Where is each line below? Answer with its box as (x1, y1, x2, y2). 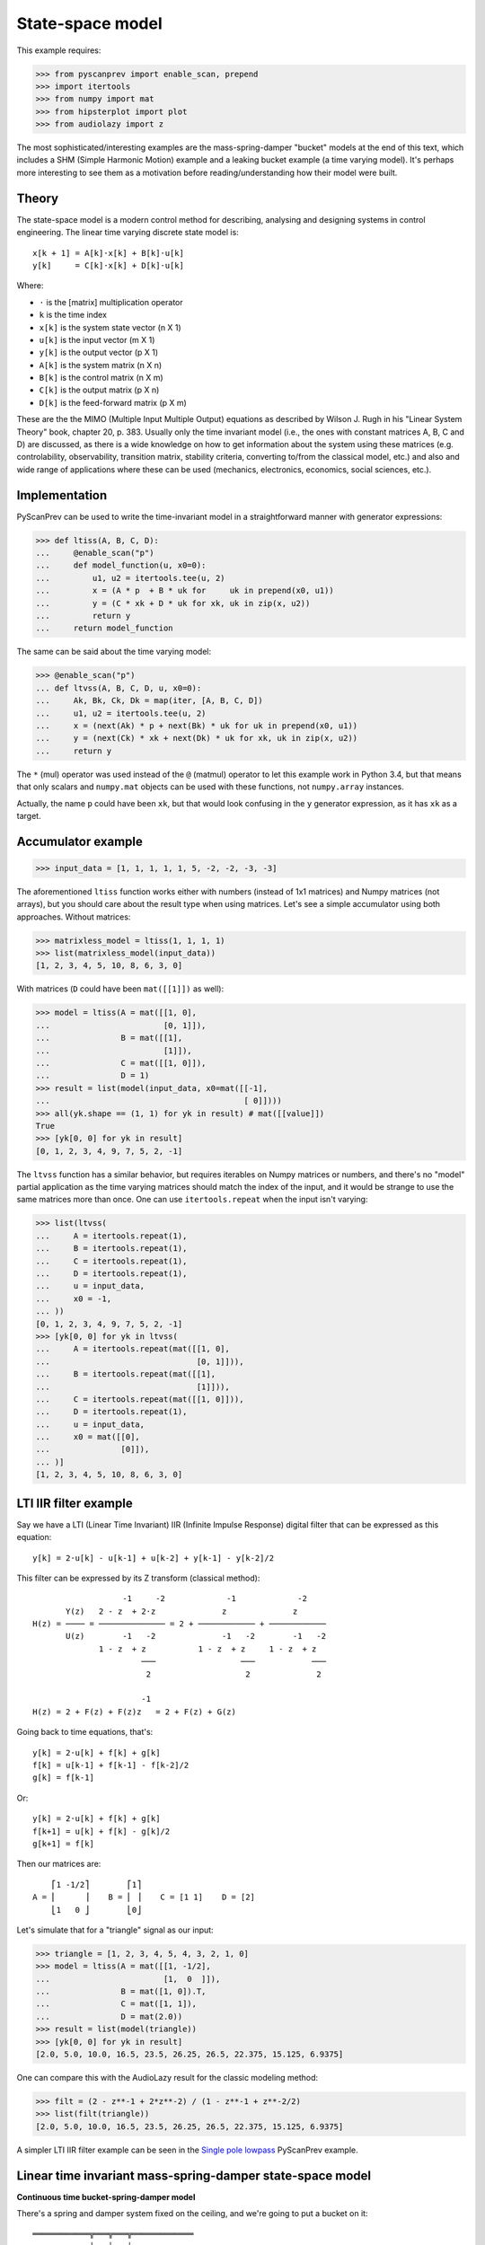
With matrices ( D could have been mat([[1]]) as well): (16, 983, 225, 994)
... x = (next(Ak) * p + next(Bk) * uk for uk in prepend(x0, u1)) (35, 720, 358, 731)
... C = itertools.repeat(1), (35, 1255, 188, 1266)
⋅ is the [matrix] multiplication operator (39, 296, 183, 307)
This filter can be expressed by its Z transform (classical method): (16, 1572, 260, 1583)
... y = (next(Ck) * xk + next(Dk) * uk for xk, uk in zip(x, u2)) (35, 733, 358, 744)
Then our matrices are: (16, 1859, 101, 1870)
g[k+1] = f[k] (32, 1838, 94, 1849)
